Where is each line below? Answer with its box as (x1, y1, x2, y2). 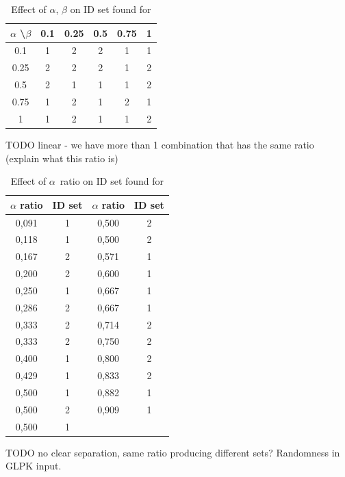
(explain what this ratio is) (5, 151, 118, 165)
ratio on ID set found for (60, 174, 164, 188)
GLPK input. (5, 459, 62, 473)
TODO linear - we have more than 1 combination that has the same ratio (5, 137, 314, 151)
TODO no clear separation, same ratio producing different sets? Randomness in (5, 445, 340, 459)
